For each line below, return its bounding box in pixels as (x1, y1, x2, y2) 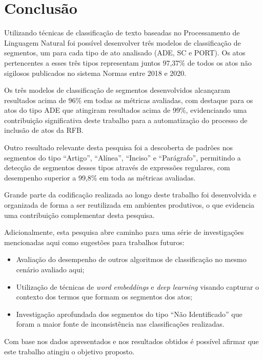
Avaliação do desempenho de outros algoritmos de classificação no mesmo (16, 254, 247, 265)
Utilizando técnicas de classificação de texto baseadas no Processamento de (4, 27, 240, 38)
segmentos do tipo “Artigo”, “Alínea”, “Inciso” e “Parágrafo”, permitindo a (4, 152, 241, 163)
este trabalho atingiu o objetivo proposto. (4, 346, 135, 356)
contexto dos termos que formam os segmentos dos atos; (16, 291, 192, 302)
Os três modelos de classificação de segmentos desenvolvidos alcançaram (4, 85, 230, 95)
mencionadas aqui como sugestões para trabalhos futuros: (4, 236, 185, 247)
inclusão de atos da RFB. (4, 125, 84, 135)
